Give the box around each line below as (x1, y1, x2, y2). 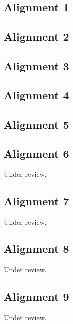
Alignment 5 (4, 116, 69, 132)
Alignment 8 (4, 241, 69, 256)
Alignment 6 (4, 146, 69, 161)
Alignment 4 (4, 87, 69, 102)
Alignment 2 (4, 29, 69, 44)
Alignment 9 (4, 288, 69, 304)
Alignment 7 (4, 193, 69, 209)
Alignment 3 (4, 58, 69, 73)
